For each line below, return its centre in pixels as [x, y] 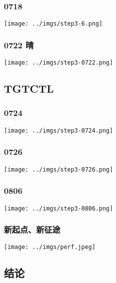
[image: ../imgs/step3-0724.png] [58, 130]
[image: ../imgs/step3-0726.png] [58, 169]
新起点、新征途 [32, 230]
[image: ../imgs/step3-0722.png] [58, 63]
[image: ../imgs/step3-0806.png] [58, 208]
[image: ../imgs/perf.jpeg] [50, 247]
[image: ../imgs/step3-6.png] [53, 24]
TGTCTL [29, 88]
